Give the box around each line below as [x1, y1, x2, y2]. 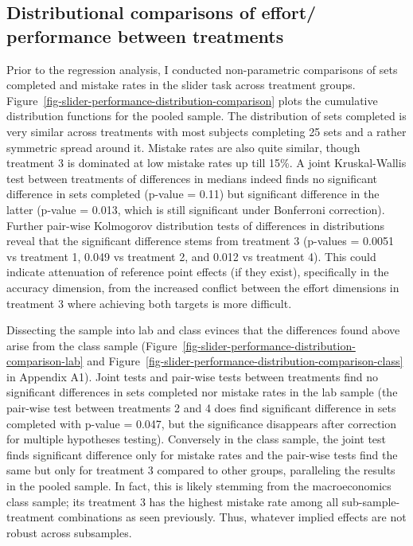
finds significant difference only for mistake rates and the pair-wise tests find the [6, 446, 398, 462]
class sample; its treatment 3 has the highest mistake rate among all [6, 493, 339, 509]
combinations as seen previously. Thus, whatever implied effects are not [57, 509, 407, 525]
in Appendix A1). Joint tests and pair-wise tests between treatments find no [6, 368, 378, 384]
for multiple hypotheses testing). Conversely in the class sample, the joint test [6, 431, 387, 447]
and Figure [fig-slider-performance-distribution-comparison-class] [87, 353, 403, 369]
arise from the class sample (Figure [6, 337, 177, 353]
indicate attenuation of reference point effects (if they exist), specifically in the [6, 263, 389, 280]
